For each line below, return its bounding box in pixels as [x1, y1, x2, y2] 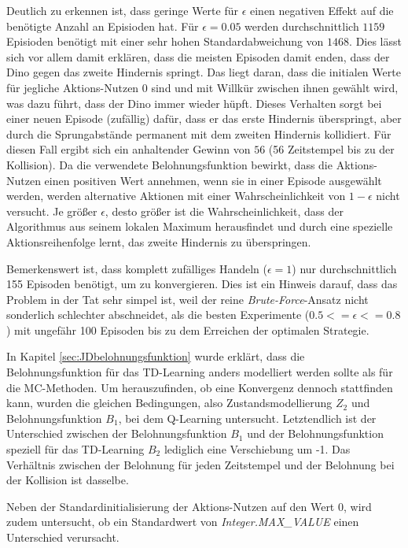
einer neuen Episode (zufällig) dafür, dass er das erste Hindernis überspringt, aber [6, 110, 402, 127]
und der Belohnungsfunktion [247, 425, 384, 442]
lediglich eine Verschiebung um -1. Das [164, 441, 351, 457]
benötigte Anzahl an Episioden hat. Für [6, 17, 199, 34]
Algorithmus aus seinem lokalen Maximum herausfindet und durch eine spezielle [6, 218, 393, 235]
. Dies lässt [349, 33, 402, 50]
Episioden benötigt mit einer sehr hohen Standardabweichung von [6, 33, 324, 50]
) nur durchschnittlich [292, 260, 397, 276]
